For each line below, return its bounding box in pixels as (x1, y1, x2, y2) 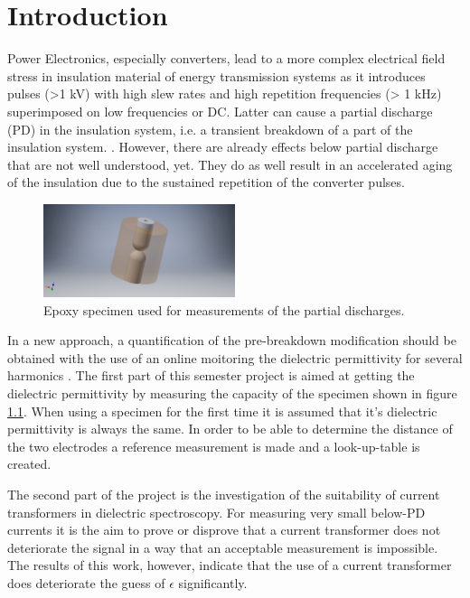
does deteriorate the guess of (7, 573, 165, 592)
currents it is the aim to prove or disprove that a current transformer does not (7, 520, 441, 539)
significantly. (178, 573, 248, 592)
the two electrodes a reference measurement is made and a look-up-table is (7, 436, 420, 455)
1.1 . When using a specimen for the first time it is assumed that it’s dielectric (7, 401, 437, 420)
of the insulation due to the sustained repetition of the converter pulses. (7, 173, 405, 192)
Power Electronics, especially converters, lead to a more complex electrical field (7, 49, 446, 68)
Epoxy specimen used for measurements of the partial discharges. (43, 300, 405, 319)
